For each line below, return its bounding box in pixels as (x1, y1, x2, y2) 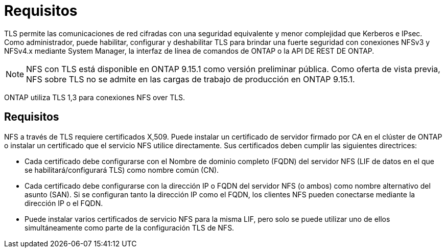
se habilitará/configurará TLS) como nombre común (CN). (25, 165, 219, 174)
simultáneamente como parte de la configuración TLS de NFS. (25, 223, 234, 232)
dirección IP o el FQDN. (25, 198, 103, 208)
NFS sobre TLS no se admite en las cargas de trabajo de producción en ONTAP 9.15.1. (26, 74, 355, 84)
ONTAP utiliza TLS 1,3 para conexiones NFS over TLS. (4, 93, 185, 102)
